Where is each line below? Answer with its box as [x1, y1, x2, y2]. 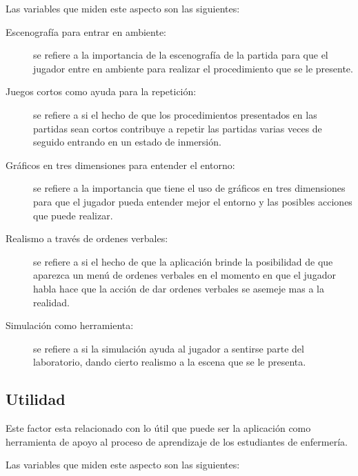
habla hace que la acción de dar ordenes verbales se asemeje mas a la [33, 281, 324, 295]
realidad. [33, 295, 70, 309]
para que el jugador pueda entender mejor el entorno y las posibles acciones [33, 194, 352, 208]
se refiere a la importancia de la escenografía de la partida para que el [33, 48, 328, 62]
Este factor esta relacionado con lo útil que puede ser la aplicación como [6, 421, 311, 435]
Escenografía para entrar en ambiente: [6, 24, 166, 39]
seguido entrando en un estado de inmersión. [33, 135, 221, 149]
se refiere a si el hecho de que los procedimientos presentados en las [33, 107, 317, 121]
